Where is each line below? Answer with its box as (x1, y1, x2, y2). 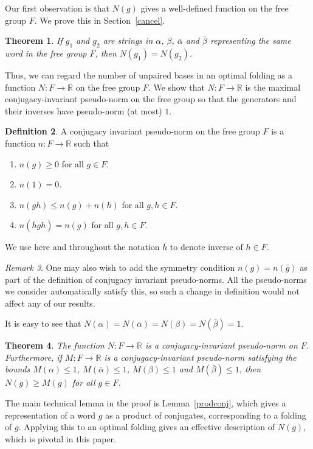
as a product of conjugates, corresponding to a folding (105, 408, 306, 421)
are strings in (103, 34, 153, 47)
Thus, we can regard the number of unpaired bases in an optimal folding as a (5, 68, 292, 81)
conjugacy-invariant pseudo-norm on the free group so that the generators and (5, 92, 297, 105)
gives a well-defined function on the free (140, 2, 289, 14)
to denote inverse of (170, 240, 243, 253)
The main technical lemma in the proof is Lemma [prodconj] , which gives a (5, 397, 286, 409)
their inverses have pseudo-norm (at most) (5, 104, 162, 117)
